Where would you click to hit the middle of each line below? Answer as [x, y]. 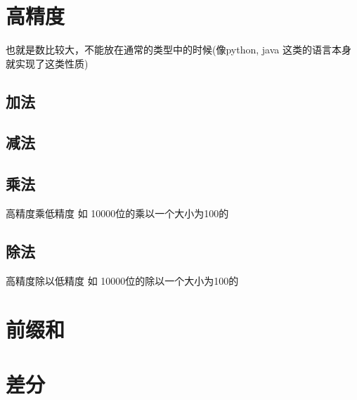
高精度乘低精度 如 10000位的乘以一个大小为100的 [117, 213]
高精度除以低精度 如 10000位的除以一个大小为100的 [122, 280]
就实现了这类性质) [47, 63]
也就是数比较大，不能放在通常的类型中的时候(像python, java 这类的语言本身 [178, 50]
